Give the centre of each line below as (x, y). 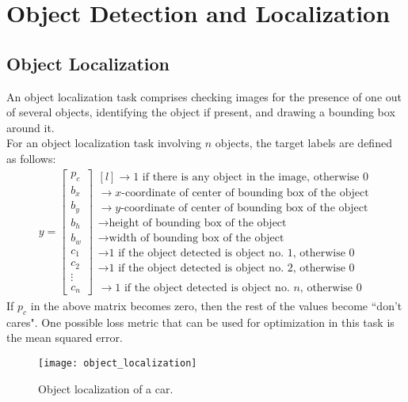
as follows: (31, 158)
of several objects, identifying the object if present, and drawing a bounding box (201, 112)
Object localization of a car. (106, 388)
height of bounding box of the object (198, 223)
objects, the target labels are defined (303, 143)
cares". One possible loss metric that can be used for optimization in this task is (200, 322)
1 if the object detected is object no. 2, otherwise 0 (232, 268)
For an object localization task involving (104, 143)
